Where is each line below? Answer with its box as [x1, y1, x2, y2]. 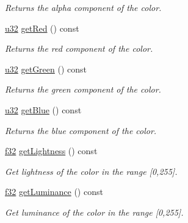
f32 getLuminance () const [5, 185, 103, 198]
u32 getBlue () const [5, 103, 82, 116]
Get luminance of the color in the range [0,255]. [5, 205, 184, 218]
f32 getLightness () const [5, 144, 98, 157]
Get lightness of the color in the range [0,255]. [5, 165, 178, 177]
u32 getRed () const [5, 21, 79, 34]
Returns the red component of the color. [5, 42, 153, 55]
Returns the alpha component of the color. [5, 1, 162, 13]
